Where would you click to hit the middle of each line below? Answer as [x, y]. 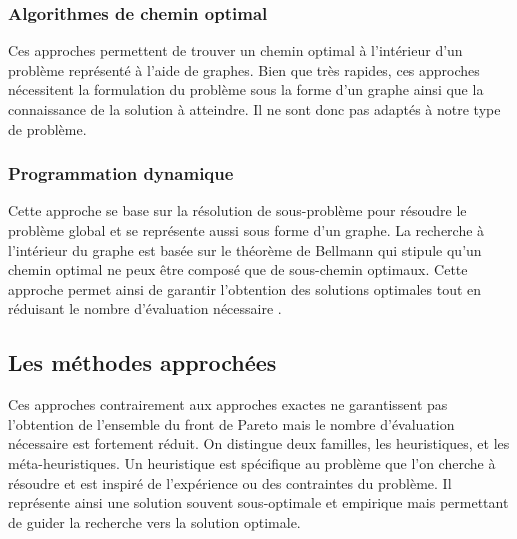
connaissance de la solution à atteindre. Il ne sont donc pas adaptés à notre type [254, 109]
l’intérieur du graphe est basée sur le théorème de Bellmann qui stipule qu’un [245, 249]
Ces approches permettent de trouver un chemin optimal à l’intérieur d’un [235, 50]
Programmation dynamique [121, 173]
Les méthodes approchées [142, 362]
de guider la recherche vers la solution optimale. [154, 521]
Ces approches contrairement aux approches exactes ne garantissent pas [228, 404]
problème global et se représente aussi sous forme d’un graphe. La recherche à [246, 230]
